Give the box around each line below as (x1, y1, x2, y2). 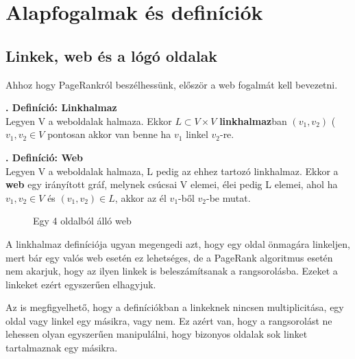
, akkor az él (114, 190, 167, 205)
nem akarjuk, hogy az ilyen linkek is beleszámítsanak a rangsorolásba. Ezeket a (5, 264, 338, 278)
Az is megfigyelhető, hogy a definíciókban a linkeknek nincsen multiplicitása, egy (5, 300, 344, 314)
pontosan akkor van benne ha (47, 127, 171, 141)
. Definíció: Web (5, 150, 84, 164)
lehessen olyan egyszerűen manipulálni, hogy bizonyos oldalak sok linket (5, 327, 308, 341)
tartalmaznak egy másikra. (5, 340, 118, 355)
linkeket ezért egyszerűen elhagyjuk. (5, 277, 156, 291)
